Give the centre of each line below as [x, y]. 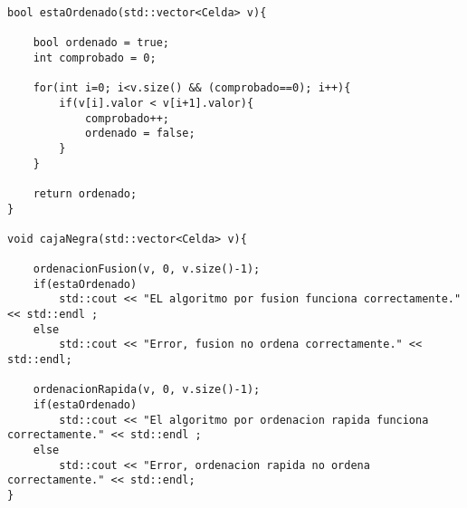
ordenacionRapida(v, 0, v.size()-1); [147, 390]
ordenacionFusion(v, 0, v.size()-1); [147, 269]
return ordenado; [85, 193]
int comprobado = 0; [95, 58]
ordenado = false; [140, 134]
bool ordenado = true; [101, 43]
